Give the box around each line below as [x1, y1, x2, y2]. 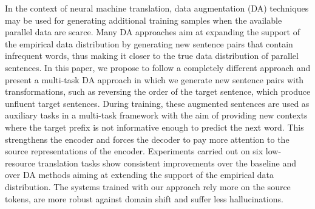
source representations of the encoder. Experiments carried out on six [5, 145, 263, 157]
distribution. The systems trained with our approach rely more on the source [5, 180, 291, 193]
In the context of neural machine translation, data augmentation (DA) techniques [5, 2, 309, 14]
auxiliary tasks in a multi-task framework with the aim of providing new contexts [5, 109, 308, 122]
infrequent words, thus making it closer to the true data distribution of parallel [5, 49, 299, 62]
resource [5, 156, 35, 169]
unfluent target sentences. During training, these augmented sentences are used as [5, 97, 310, 109]
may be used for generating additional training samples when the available [5, 13, 282, 26]
